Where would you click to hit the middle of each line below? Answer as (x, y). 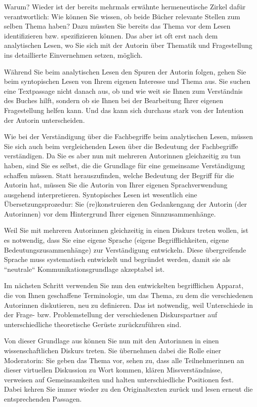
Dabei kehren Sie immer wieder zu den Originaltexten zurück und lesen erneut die (128, 389)
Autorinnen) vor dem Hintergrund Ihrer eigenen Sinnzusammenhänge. (110, 213)
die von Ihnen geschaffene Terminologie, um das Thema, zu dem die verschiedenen (128, 295)
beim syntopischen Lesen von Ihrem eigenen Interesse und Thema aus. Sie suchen (127, 81)
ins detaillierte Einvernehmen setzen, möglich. (73, 55)
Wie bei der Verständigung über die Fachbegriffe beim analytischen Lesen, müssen (128, 136)
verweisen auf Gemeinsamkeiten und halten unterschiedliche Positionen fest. (119, 379)
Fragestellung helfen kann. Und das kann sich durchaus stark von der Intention (124, 110)
